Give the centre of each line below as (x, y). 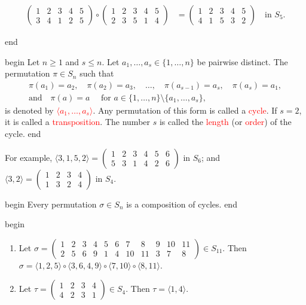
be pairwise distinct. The (242, 61)
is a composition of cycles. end (182, 204)
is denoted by (29, 110)
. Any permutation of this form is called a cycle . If (185, 110)
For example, (29, 157)
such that (97, 73)
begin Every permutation (51, 204)
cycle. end (23, 134)
